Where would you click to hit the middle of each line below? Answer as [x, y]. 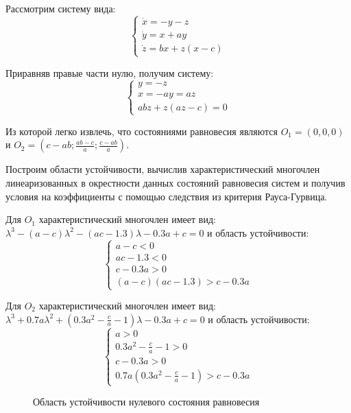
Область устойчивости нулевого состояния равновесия [146, 402]
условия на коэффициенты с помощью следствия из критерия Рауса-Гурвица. [167, 196]
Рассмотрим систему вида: [61, 8]
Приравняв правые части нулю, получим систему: [110, 72]
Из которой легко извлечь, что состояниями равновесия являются [142, 131]
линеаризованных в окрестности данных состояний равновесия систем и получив [175, 182]
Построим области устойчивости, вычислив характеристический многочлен [163, 169]
